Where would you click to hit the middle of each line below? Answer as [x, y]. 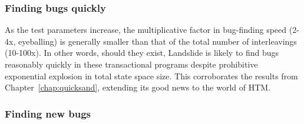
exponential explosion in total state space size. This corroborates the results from [151, 76]
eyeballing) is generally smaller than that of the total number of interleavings [157, 41]
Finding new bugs [48, 113]
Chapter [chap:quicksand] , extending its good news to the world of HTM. [138, 87]
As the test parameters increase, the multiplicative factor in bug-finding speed [146, 30]
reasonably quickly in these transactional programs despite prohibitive [131, 64]
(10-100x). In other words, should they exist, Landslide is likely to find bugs [142, 53]
